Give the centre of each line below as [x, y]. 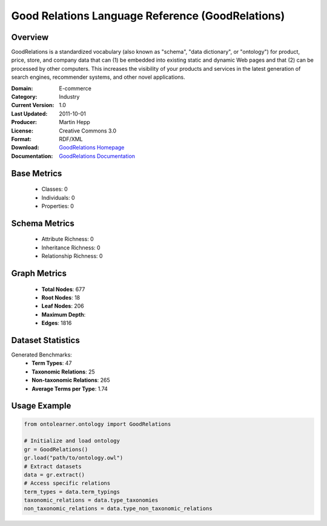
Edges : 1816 [57, 323]
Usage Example [41, 406]
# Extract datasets [53, 466]
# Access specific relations [67, 483]
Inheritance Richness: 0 [71, 248]
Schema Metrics [43, 223]
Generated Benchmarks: [41, 355]
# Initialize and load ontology [72, 441]
